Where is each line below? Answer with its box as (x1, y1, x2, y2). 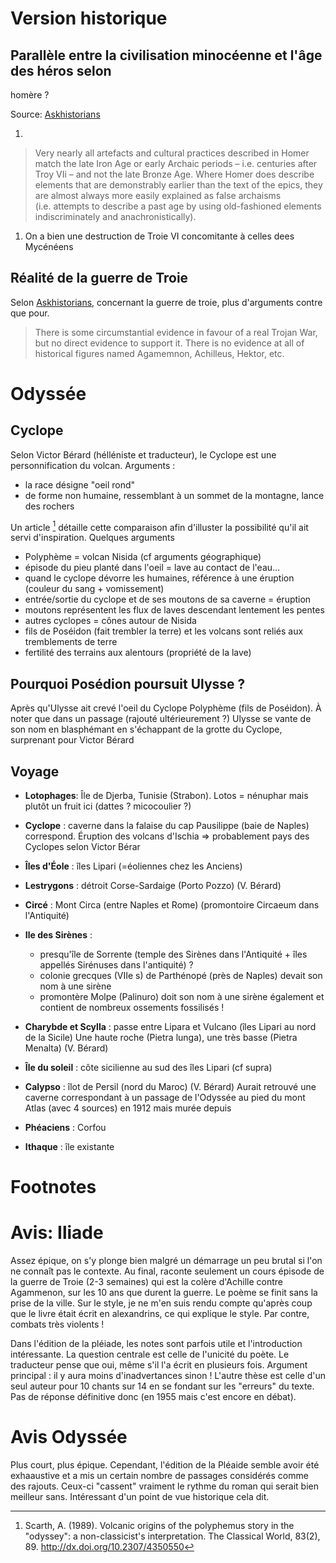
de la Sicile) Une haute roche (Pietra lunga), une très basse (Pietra (24, 1032, 298, 1044)
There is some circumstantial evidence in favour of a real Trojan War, (34, 326, 318, 338)
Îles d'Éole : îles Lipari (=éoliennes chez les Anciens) (24, 860, 243, 872)
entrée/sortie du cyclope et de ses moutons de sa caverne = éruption (24, 593, 312, 606)
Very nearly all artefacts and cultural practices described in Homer (34, 147, 310, 159)
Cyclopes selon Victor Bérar (24, 841, 141, 853)
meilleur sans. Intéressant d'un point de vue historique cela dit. (10, 1491, 270, 1503)
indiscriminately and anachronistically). (34, 211, 197, 222)
